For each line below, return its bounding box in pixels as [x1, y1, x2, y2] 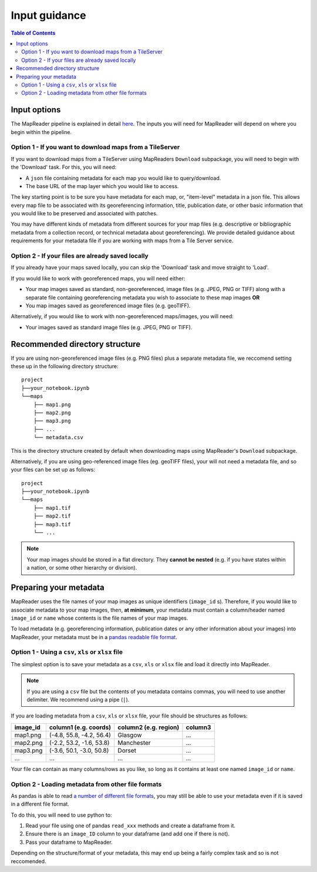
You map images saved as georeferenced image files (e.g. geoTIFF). [25, 302, 191, 309]
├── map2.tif [33, 513, 71, 520]
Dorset [117, 746, 137, 754]
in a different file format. [11, 800, 70, 808]
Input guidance [11, 9, 86, 22]
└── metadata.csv [33, 434, 83, 441]
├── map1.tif [33, 505, 71, 511]
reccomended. [11, 857, 46, 864]
